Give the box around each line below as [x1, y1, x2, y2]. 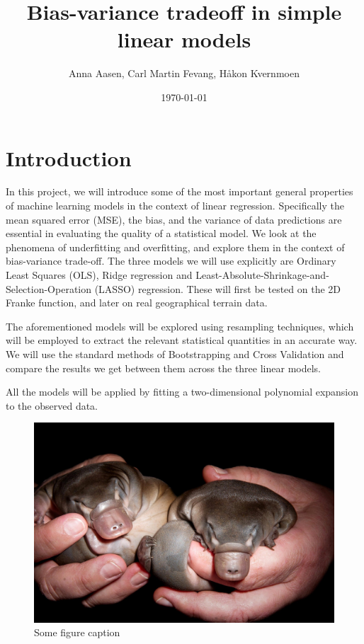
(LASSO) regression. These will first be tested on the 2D [94, 281, 341, 296]
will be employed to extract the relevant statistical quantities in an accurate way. [6, 333, 358, 347]
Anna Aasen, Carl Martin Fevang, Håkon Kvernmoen [69, 66, 300, 81]
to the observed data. [6, 398, 98, 413]
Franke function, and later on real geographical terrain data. [6, 295, 268, 310]
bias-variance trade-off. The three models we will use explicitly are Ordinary [6, 253, 336, 268]
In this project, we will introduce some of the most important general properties [6, 184, 353, 199]
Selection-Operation [6, 281, 92, 296]
